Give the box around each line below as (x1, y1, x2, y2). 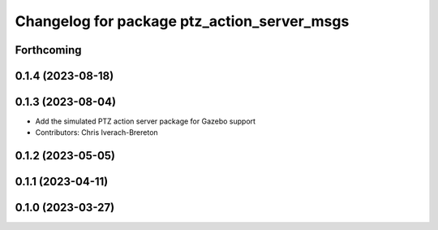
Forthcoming (15, 43, 82, 57)
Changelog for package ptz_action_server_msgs (15, 12, 350, 30)
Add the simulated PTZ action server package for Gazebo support (35, 116, 255, 126)
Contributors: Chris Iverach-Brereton (35, 128, 158, 137)
